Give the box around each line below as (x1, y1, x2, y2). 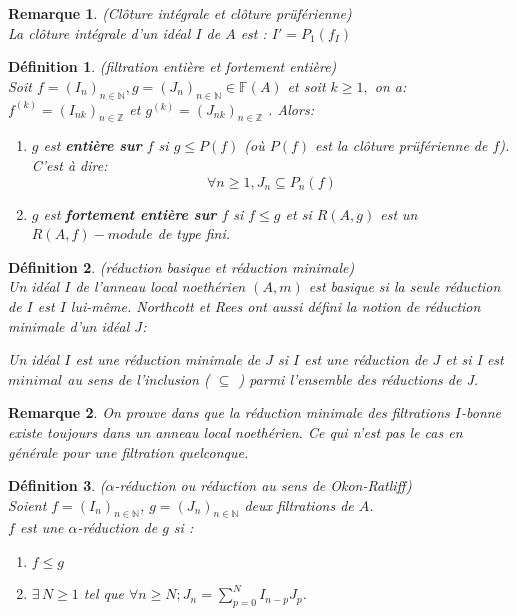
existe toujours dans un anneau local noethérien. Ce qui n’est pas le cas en (8, 421, 463, 442)
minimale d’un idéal (8, 315, 130, 336)
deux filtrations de (244, 494, 354, 515)
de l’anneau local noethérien (75, 276, 246, 297)
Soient (8, 494, 47, 515)
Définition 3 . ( (8, 475, 106, 496)
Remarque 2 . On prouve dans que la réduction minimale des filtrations (8, 402, 450, 423)
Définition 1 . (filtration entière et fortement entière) (8, 56, 337, 77)
